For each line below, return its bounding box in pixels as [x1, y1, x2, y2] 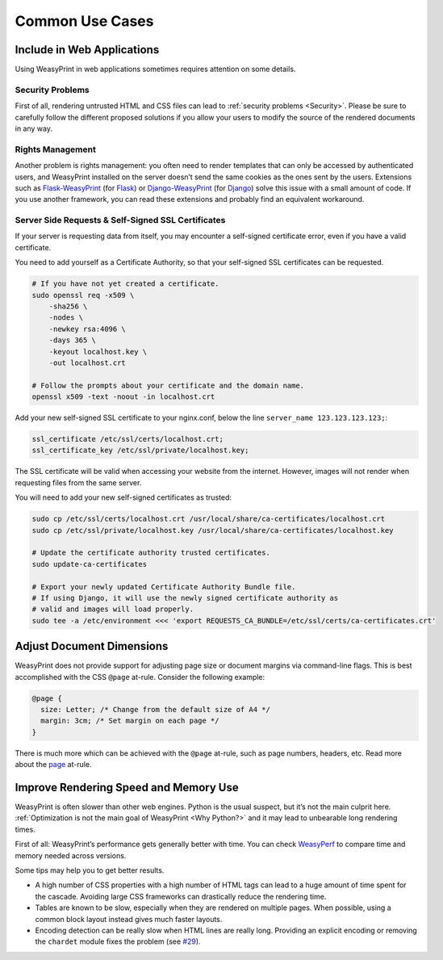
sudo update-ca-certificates [31, 560, 148, 568]
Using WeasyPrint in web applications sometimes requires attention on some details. [15, 65, 296, 74]
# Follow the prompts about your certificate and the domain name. [31, 380, 305, 390]
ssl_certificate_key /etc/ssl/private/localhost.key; [31, 446, 249, 455]
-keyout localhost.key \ [48, 347, 148, 356]
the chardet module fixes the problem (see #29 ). [35, 937, 201, 946]
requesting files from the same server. [15, 477, 142, 488]
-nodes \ [48, 313, 84, 322]
